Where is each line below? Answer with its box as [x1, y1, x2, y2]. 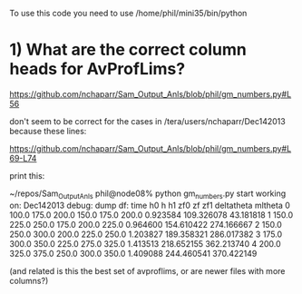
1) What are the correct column [9, 40, 247, 60]
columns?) [9, 275, 49, 286]
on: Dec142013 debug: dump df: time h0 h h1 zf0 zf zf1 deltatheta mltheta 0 [9, 200, 290, 211]
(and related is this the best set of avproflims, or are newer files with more [9, 265, 286, 276]
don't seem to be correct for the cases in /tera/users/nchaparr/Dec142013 [9, 115, 286, 126]
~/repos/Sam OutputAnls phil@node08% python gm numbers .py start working [9, 188, 287, 201]
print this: [9, 170, 45, 181]
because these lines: [9, 125, 87, 136]
